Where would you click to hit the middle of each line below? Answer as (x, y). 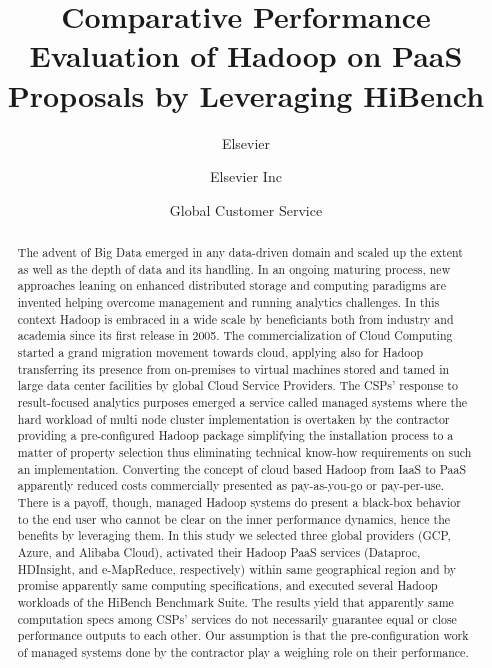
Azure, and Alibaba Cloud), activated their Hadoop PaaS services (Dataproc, (219, 551)
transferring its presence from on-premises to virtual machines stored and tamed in (233, 368)
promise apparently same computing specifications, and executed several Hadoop (227, 585)
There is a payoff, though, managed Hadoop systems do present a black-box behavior (239, 501)
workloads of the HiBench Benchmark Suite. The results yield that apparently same (235, 601)
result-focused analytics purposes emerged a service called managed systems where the (242, 401)
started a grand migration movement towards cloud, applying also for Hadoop (220, 352)
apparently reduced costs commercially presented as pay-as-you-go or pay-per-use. (231, 485)
